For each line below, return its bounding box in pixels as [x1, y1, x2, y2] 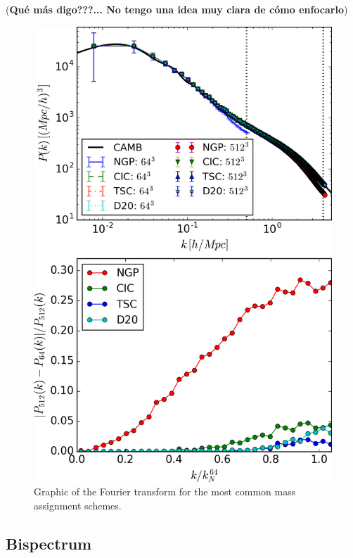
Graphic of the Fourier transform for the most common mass [34, 484, 296, 499]
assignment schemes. [34, 497, 122, 512]
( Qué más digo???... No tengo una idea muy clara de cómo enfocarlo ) [6, 2, 348, 16]
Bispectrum [6, 532, 92, 554]
